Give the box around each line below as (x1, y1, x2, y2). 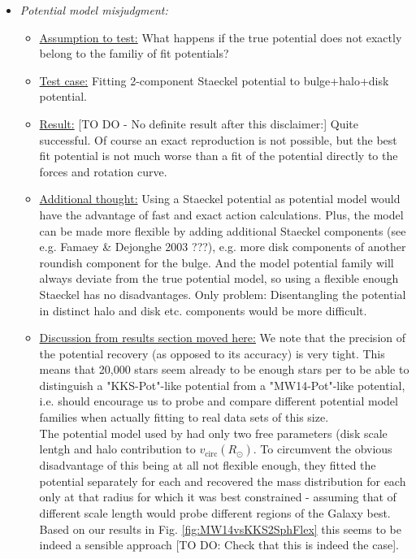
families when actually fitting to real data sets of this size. (39, 409, 329, 426)
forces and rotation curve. (39, 162, 167, 180)
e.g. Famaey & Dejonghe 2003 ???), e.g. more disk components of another (39, 238, 406, 255)
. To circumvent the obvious (253, 440, 392, 457)
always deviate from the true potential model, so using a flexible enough (39, 270, 399, 287)
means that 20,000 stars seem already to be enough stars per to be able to (39, 361, 409, 378)
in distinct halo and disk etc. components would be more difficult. (39, 301, 367, 318)
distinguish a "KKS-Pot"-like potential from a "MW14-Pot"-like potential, (39, 376, 405, 393)
